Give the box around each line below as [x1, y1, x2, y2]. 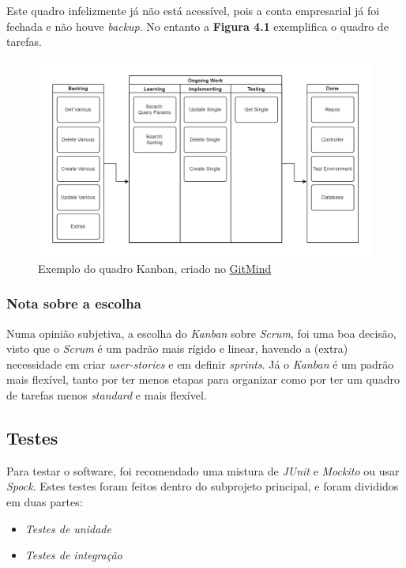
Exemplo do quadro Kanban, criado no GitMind [38, 259, 272, 276]
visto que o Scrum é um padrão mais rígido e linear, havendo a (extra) [6, 340, 348, 357]
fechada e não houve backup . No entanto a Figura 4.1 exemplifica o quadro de [6, 17, 389, 34]
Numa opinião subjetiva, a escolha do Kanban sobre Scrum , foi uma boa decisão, [6, 324, 397, 341]
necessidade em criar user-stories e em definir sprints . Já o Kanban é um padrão [6, 355, 394, 372]
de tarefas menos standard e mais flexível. [6, 387, 207, 403]
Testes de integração [24, 547, 122, 563]
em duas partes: [6, 493, 83, 509]
